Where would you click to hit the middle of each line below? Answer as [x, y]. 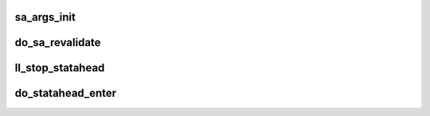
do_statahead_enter [66, 93]
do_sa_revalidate [58, 43]
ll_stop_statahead [60, 68]
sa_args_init [45, 17]
